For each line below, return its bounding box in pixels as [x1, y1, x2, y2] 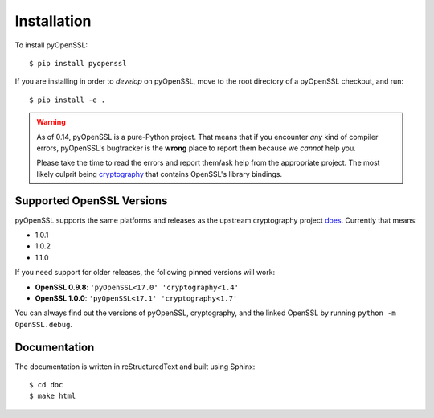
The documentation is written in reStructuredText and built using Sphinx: [14, 362, 256, 371]
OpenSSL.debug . [14, 319, 72, 329]
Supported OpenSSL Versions [14, 194, 168, 208]
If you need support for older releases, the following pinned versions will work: [14, 268, 276, 277]
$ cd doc [29, 380, 63, 389]
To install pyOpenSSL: [14, 40, 88, 50]
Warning [36, 117, 66, 127]
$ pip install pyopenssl [29, 59, 127, 68]
